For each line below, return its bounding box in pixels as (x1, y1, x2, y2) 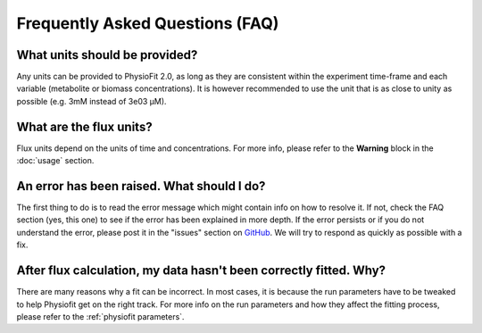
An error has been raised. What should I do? (16, 179, 266, 194)
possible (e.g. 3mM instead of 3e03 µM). (16, 96, 167, 106)
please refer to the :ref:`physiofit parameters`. (16, 311, 185, 321)
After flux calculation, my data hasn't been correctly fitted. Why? (16, 263, 386, 279)
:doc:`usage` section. (16, 155, 95, 166)
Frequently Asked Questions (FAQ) (16, 13, 279, 33)
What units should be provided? (16, 47, 198, 62)
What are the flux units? (16, 119, 153, 134)
